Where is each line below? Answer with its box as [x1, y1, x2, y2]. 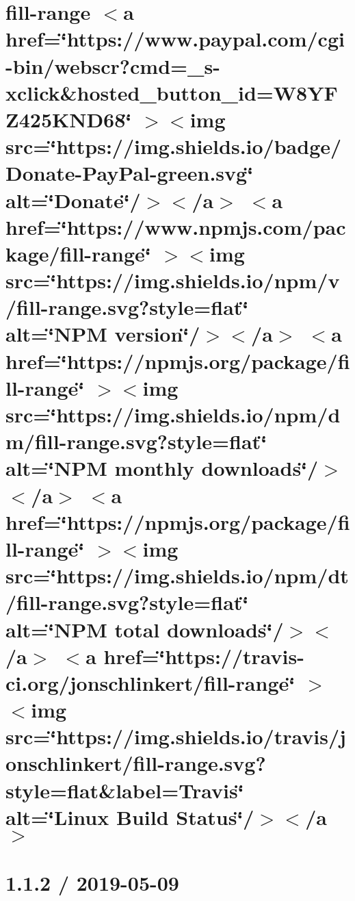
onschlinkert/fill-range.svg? [5, 749, 266, 777]
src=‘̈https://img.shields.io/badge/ [5, 132, 342, 160]
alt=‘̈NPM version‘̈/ [5, 320, 200, 348]
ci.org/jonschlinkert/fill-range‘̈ [5, 668, 295, 696]
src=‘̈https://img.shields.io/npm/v [5, 266, 340, 294]
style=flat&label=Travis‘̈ [5, 776, 244, 804]
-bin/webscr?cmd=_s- [5, 51, 220, 79]
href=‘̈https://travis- [103, 642, 304, 670]
